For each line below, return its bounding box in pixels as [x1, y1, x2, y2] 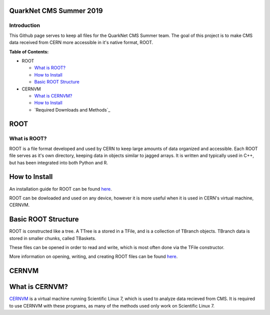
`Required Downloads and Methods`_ [34, 106, 110, 112]
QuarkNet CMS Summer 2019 [9, 6, 103, 15]
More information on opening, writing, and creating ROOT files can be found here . [9, 253, 178, 259]
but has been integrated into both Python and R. [9, 159, 108, 165]
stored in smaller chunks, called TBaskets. [9, 235, 96, 241]
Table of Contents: [9, 48, 49, 54]
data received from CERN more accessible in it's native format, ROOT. [9, 39, 153, 45]
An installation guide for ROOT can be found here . [9, 185, 112, 192]
